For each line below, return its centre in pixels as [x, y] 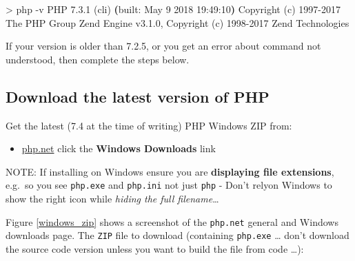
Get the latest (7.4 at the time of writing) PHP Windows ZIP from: [149, 125]
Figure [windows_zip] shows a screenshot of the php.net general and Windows [172, 221]
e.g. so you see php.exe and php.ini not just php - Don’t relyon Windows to [169, 185]
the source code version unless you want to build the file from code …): [155, 248]
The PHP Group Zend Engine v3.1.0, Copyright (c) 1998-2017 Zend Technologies [177, 22]
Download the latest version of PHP [138, 96]
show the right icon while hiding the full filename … [112, 199]
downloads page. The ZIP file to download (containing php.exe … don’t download [177, 235]
